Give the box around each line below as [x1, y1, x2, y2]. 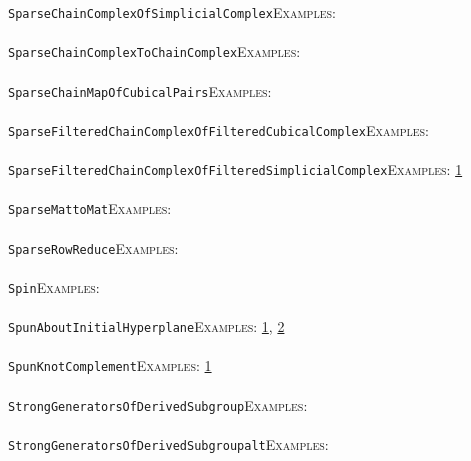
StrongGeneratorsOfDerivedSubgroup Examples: [8, 394, 308, 415]
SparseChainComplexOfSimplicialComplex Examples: [8, 2, 336, 22]
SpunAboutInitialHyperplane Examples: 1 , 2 [8, 316, 285, 336]
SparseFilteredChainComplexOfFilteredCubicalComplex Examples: [8, 119, 429, 140]
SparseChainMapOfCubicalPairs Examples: [8, 80, 272, 101]
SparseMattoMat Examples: [8, 198, 172, 219]
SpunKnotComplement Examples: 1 [8, 355, 212, 376]
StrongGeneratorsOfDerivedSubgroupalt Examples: [8, 433, 329, 454]
